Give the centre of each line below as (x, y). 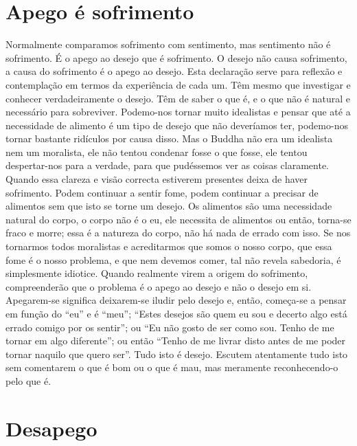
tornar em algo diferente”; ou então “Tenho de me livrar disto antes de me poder (176, 341)
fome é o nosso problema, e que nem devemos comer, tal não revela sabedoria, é (173, 259)
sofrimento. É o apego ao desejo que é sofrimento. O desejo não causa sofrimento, (176, 57)
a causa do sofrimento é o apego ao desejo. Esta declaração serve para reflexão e (174, 71)
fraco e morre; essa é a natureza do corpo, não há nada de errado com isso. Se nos (178, 233)
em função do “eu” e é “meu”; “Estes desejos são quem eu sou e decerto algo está (176, 313)
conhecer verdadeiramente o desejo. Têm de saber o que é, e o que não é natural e (178, 98)
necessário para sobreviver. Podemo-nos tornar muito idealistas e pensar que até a (178, 112)
